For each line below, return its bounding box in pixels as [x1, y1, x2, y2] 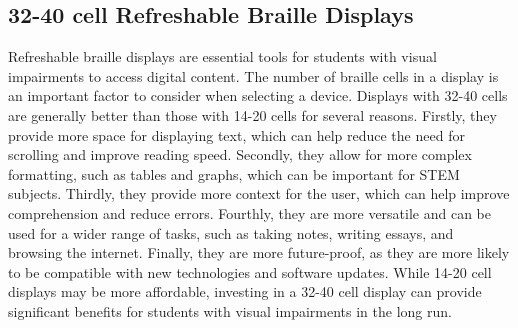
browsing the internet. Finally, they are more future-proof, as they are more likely [8, 242, 510, 263]
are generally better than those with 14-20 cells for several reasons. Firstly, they [8, 104, 497, 125]
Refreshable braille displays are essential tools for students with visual [8, 46, 437, 67]
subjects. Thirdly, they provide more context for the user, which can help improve [8, 183, 510, 204]
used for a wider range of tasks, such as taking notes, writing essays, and [8, 222, 454, 243]
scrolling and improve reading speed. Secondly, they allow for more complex [8, 144, 472, 165]
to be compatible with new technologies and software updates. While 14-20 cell [8, 261, 492, 282]
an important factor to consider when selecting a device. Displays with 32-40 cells [8, 85, 508, 106]
